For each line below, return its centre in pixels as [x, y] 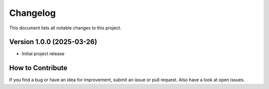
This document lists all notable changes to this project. [65, 28]
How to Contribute [38, 68]
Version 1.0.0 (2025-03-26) [53, 42]
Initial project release [43, 54]
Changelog [32, 13]
